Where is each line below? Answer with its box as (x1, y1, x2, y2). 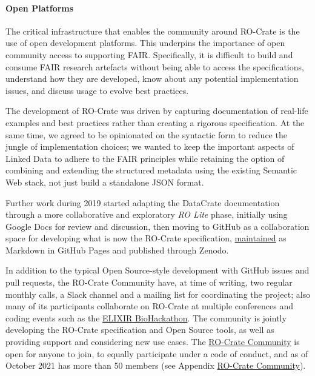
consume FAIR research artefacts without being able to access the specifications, (5, 60, 304, 73)
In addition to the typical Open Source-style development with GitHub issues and (5, 264, 310, 277)
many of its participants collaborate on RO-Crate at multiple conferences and (5, 300, 294, 312)
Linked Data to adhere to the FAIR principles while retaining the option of (5, 152, 285, 164)
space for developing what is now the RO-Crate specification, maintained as (5, 232, 287, 244)
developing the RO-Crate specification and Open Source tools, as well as (5, 323, 274, 336)
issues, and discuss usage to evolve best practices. (5, 84, 189, 96)
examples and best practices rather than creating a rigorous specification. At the (5, 116, 305, 129)
